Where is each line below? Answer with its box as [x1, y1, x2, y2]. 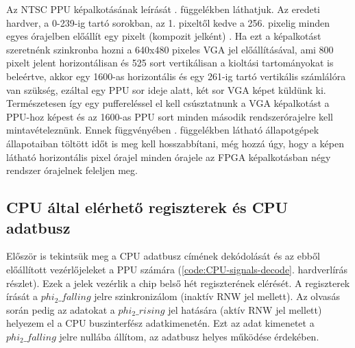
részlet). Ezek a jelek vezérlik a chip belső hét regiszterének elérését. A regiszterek [6, 275, 350, 290]
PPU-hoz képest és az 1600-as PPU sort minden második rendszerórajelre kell [6, 109, 334, 123]
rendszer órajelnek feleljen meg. [6, 163, 138, 177]
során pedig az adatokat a [6, 302, 115, 316]
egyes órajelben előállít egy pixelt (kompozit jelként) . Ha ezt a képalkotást [6, 29, 321, 43]
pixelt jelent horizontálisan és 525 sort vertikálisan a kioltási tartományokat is [6, 55, 334, 70]
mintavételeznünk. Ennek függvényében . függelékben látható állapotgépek [6, 123, 319, 137]
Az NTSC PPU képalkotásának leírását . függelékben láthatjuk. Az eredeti [6, 2, 320, 16]
